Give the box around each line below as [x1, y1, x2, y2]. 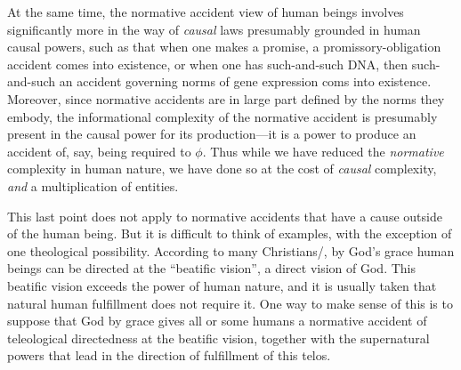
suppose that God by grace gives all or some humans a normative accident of [7, 311, 427, 330]
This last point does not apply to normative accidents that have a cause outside [7, 206, 442, 225]
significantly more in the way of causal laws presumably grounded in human [7, 20, 421, 38]
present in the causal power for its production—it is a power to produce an [7, 125, 417, 143]
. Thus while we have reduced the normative [202, 141, 444, 160]
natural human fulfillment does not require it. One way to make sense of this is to [7, 294, 453, 312]
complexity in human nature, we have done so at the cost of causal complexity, [7, 159, 437, 178]
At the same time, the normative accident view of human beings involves [7, 3, 404, 20]
